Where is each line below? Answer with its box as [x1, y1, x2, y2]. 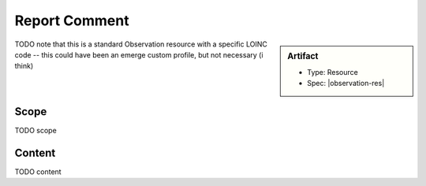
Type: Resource [307, 67, 358, 76]
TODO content [14, 166, 62, 177]
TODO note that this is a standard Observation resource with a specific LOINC [14, 39, 267, 49]
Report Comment [14, 12, 129, 29]
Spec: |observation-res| [307, 79, 385, 88]
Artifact [287, 50, 319, 61]
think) [14, 61, 34, 71]
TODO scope [14, 125, 57, 135]
